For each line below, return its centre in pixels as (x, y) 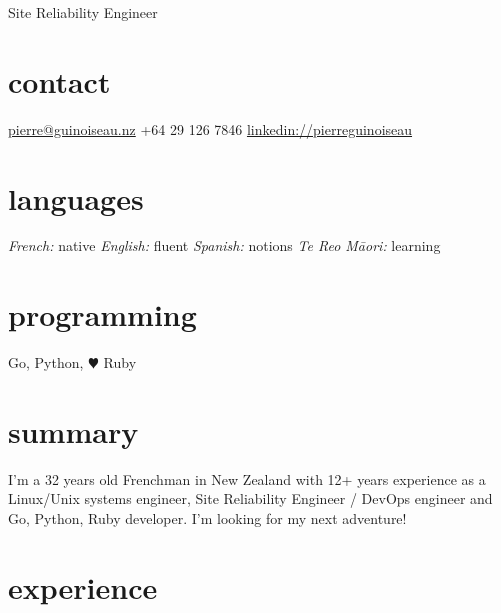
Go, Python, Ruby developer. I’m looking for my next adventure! (207, 518)
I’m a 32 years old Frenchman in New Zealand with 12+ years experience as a (247, 478)
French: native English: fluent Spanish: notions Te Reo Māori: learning (224, 245)
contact (59, 80)
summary (73, 430)
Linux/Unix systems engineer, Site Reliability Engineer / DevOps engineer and (250, 498)
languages (76, 197)
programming (102, 314)
